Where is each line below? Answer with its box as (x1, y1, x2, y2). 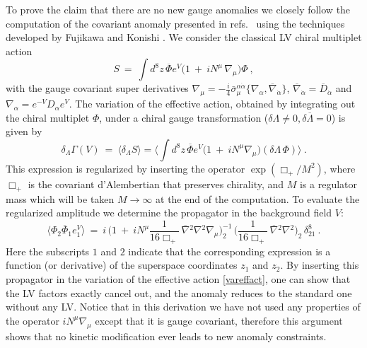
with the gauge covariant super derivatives (6, 81, 189, 95)
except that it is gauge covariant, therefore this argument (95, 313, 343, 327)
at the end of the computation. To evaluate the (156, 191, 360, 206)
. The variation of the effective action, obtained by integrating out (69, 96, 356, 111)
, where (323, 161, 356, 175)
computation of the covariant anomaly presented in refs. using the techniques (6, 16, 345, 30)
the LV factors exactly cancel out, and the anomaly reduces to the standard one (6, 285, 352, 300)
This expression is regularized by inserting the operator (6, 161, 245, 175)
